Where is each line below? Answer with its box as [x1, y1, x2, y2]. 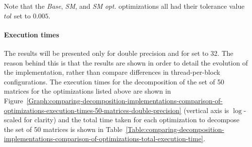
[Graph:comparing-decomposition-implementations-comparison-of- [26, 95, 223, 105]
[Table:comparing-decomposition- [126, 124, 224, 134]
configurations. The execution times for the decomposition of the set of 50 [4, 76, 224, 86]
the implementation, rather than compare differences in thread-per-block [4, 67, 220, 77]
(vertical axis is [183, 105, 229, 115]
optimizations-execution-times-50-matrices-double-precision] [4, 105, 181, 115]
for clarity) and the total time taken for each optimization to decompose [24, 114, 240, 125]
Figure [4, 95, 23, 105]
